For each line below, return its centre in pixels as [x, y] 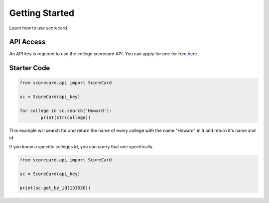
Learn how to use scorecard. [39, 28]
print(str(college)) [66, 118]
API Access [27, 42]
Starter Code [30, 68]
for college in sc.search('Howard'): [66, 111]
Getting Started [42, 13]
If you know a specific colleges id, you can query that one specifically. [81, 147]
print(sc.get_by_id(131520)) [55, 188]
